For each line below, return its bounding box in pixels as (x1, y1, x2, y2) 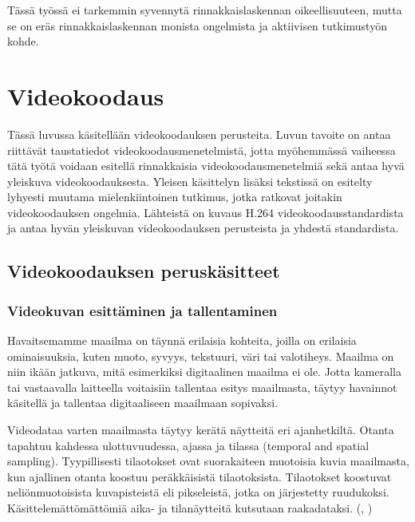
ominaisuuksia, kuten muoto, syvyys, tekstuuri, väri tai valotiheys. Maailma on (7, 347, 394, 364)
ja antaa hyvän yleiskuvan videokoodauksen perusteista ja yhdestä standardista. (7, 219, 399, 236)
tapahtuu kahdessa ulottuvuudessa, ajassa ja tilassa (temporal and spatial (7, 437, 370, 453)
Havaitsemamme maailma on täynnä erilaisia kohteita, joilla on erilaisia (7, 332, 357, 349)
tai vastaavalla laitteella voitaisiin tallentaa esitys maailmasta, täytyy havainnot (7, 378, 397, 395)
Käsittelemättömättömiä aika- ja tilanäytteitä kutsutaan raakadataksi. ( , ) (7, 500, 373, 516)
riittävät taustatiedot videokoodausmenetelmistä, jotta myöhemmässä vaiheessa (7, 141, 396, 158)
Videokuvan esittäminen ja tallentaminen (7, 300, 278, 320)
